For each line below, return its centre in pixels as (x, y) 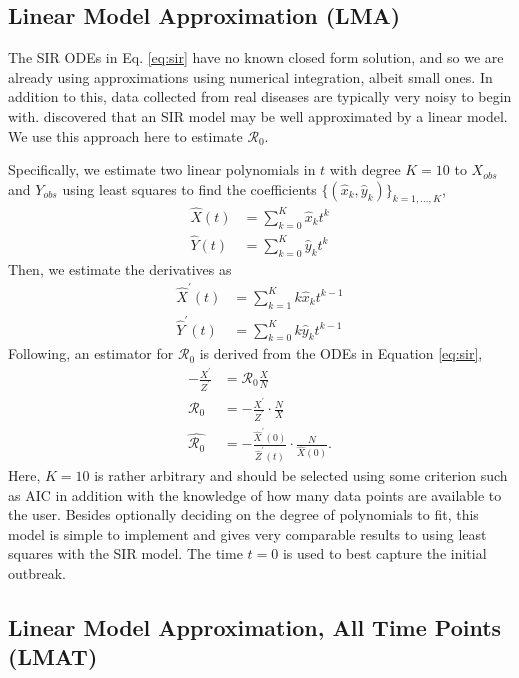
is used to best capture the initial (384, 553)
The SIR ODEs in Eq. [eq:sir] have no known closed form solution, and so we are (256, 57)
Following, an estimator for (91, 353)
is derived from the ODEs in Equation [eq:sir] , (341, 353)
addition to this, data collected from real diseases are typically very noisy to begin (260, 96)
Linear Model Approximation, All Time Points (255, 626)
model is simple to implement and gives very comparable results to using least (247, 533)
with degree (365, 169)
